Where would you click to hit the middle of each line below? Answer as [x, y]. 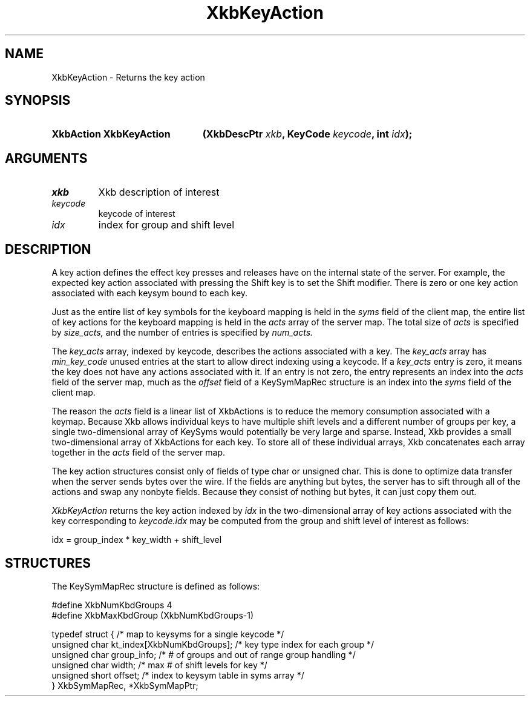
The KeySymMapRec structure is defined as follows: [156, 586]
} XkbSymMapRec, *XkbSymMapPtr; [125, 685]
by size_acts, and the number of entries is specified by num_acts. [182, 333]
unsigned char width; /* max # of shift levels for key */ [159, 665]
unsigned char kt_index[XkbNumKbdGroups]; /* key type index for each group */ [213, 644]
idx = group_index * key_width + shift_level [137, 540]
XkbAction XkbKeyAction [111, 134]
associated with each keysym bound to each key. [150, 293]
